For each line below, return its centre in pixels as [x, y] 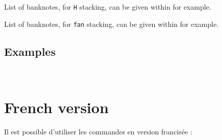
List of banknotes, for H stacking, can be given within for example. [108, 7]
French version [57, 107]
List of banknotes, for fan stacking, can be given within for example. [112, 24]
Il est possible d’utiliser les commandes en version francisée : [98, 132]
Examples [30, 51]
